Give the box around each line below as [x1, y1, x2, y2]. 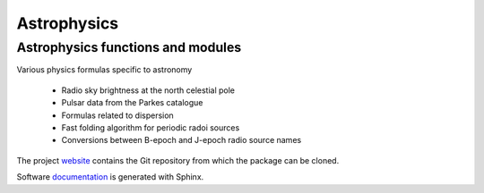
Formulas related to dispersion [61, 110, 174, 121]
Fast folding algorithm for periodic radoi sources [61, 122, 240, 133]
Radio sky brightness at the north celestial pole [61, 85, 236, 96]
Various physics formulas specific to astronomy [16, 64, 193, 75]
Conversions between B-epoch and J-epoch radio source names [61, 135, 302, 146]
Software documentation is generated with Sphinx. [16, 172, 204, 182]
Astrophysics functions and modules [16, 39, 242, 55]
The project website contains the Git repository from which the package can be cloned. [16, 155, 340, 165]
